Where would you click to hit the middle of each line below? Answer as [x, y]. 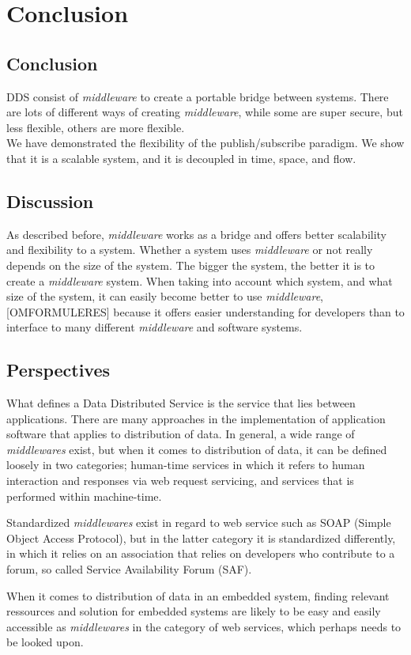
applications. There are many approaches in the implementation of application [196, 418]
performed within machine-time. [84, 496]
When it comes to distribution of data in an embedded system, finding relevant [198, 595]
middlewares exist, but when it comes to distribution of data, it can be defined [197, 449]
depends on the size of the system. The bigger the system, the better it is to [191, 265]
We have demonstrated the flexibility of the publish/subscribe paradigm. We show [205, 143]
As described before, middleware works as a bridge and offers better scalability [197, 234]
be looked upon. [45, 642]
